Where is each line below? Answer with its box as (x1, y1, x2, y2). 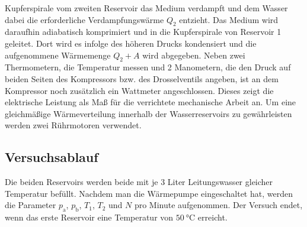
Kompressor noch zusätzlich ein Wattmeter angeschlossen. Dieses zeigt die (5, 84, 274, 96)
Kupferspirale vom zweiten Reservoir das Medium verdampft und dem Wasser (5, 2, 288, 14)
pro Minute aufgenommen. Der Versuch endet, (134, 199, 303, 211)
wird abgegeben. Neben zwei (142, 48, 245, 61)
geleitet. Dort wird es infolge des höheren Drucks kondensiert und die (5, 37, 257, 49)
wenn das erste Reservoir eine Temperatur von (5, 211, 174, 223)
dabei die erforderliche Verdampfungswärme (5, 13, 164, 25)
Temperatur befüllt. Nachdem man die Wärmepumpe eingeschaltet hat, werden (5, 187, 293, 199)
